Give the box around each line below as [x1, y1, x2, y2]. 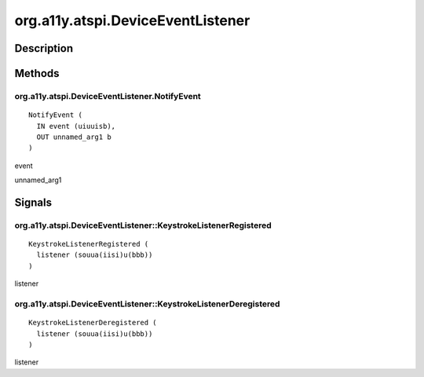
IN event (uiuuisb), [36, 122, 116, 130]
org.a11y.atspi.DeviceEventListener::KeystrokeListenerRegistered [14, 220, 272, 231]
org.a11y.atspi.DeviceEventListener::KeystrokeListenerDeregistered [14, 298, 280, 309]
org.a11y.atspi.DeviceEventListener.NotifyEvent [14, 90, 202, 101]
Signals [14, 196, 53, 209]
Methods [14, 67, 60, 80]
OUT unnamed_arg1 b [36, 132, 111, 141]
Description [14, 42, 74, 55]
